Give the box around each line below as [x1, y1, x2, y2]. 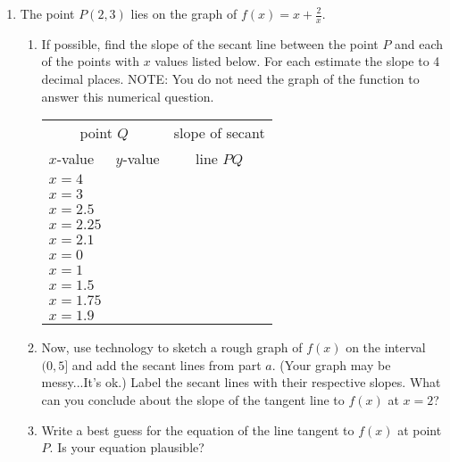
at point [397, 420, 442, 439]
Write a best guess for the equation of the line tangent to [41, 420, 354, 439]
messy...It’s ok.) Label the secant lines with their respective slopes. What [41, 373, 441, 392]
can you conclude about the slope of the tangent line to [41, 390, 345, 408]
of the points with [41, 52, 139, 70]
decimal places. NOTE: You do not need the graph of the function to [41, 70, 420, 88]
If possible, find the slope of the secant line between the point [41, 34, 379, 53]
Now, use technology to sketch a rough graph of [41, 338, 303, 357]
